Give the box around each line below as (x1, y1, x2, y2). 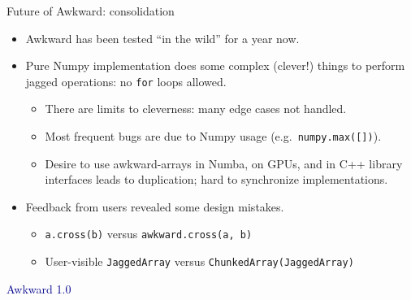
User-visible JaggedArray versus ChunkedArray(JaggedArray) (45, 253, 354, 270)
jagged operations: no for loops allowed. (25, 72, 227, 89)
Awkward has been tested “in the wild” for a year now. (25, 29, 300, 46)
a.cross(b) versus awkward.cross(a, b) (45, 225, 253, 242)
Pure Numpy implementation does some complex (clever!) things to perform (25, 57, 405, 74)
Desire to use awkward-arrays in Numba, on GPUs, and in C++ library (45, 154, 403, 172)
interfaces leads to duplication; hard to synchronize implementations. (45, 171, 388, 188)
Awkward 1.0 (6, 280, 71, 297)
